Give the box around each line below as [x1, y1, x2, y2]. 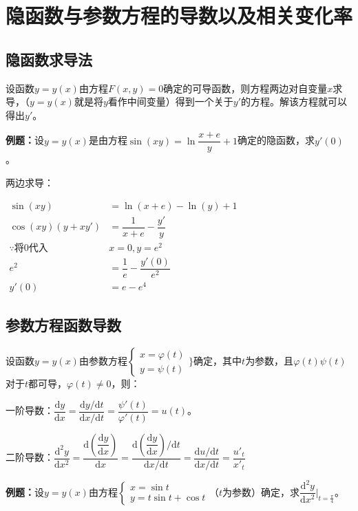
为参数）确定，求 [222, 484, 300, 499]
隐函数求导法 [6, 48, 92, 69]
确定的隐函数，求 [238, 133, 315, 147]
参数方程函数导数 [6, 314, 121, 336]
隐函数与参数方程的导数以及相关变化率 [6, 1, 353, 30]
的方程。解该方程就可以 [241, 94, 347, 109]
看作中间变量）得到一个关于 [107, 94, 233, 109]
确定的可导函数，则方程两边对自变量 [163, 80, 328, 95]
